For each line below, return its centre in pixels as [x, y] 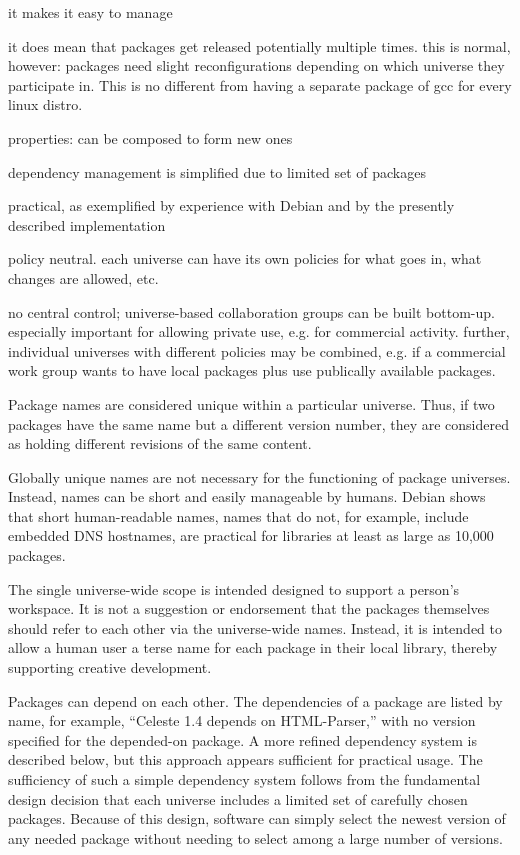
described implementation [87, 224]
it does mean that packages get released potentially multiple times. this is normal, [259, 45]
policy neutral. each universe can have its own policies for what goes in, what [245, 258]
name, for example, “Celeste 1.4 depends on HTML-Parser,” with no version [242, 720]
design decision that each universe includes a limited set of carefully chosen [238, 798]
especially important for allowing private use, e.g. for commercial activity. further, [259, 331]
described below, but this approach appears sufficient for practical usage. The [245, 759]
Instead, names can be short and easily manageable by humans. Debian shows [247, 496]
